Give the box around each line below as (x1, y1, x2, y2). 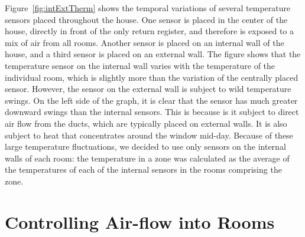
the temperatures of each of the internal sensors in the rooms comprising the (5, 163, 282, 176)
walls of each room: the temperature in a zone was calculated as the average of (5, 152, 290, 164)
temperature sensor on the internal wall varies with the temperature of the (5, 59, 275, 71)
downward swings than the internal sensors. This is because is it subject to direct (5, 106, 299, 118)
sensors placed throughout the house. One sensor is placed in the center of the (5, 13, 288, 25)
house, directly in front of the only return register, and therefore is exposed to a (5, 25, 294, 37)
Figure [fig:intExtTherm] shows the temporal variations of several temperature (5, 2, 291, 14)
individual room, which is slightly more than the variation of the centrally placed (5, 71, 298, 83)
